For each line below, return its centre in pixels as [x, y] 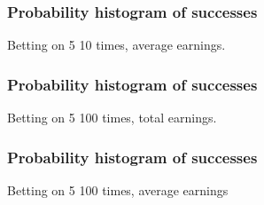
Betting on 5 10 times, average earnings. [116, 45]
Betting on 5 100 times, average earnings [118, 189]
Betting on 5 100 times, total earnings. [112, 118]
